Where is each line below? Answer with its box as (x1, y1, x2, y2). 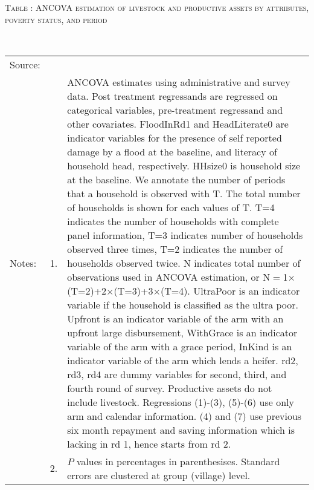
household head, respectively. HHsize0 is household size (67, 158, 301, 172)
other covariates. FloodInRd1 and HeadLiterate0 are (67, 116, 289, 131)
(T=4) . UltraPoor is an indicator (160, 283, 300, 298)
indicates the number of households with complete (67, 214, 279, 228)
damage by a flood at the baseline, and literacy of (67, 144, 277, 158)
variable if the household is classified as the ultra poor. (67, 297, 299, 312)
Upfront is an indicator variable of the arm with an (67, 311, 284, 325)
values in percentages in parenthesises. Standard (76, 454, 280, 468)
